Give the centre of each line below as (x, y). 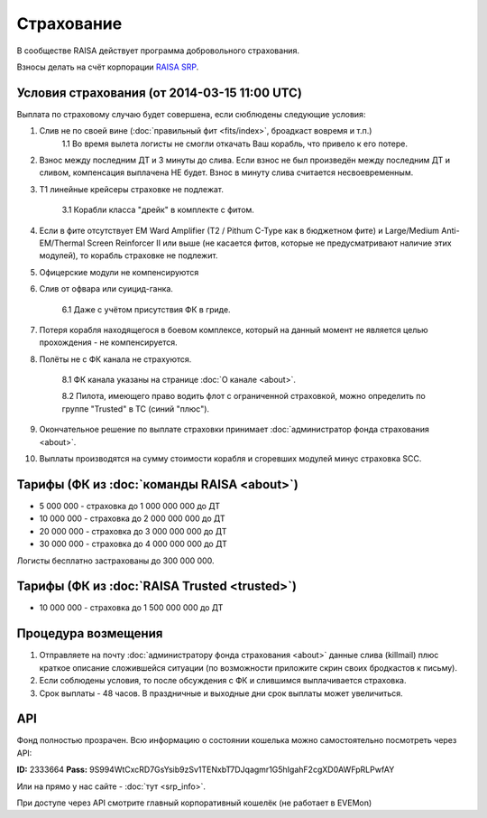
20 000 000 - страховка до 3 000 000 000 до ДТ (133, 531)
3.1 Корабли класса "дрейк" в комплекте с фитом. (158, 210)
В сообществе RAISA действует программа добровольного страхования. (158, 51)
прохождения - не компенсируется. (108, 342)
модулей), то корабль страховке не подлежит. (129, 256)
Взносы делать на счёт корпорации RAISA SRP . (108, 67)
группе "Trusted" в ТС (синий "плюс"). (136, 409)
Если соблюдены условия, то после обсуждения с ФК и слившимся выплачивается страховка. (223, 681)
